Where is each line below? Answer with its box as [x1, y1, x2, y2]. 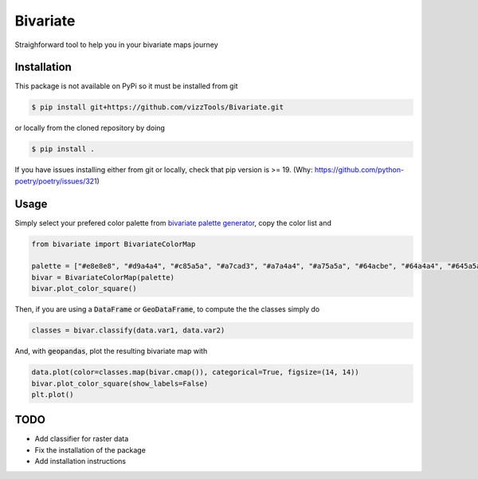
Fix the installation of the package [34, 445, 147, 454]
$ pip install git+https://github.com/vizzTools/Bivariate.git [31, 103, 284, 112]
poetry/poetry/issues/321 [14, 176, 97, 186]
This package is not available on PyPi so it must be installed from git [14, 81, 238, 91]
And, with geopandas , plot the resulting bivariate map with [14, 347, 208, 356]
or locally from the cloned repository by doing [14, 124, 165, 133]
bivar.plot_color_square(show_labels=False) [31, 379, 209, 388]
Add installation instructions [34, 457, 127, 466]
